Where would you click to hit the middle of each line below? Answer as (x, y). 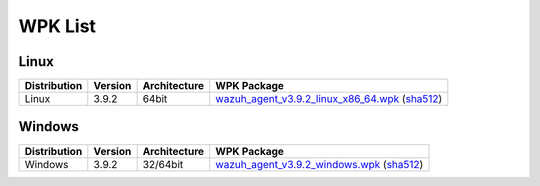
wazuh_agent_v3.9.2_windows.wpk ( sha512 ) (319, 164)
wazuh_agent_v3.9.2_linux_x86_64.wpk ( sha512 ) (329, 99)
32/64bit (163, 164)
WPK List (57, 26)
